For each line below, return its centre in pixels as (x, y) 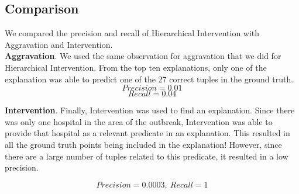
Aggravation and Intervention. (59, 44)
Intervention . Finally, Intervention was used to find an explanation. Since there (150, 110)
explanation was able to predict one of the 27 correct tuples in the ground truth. (149, 79)
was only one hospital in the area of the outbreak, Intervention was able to (139, 121)
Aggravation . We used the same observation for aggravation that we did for (143, 56)
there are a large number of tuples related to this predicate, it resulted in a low (147, 156)
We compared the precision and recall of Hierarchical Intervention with (132, 33)
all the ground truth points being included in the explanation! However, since (143, 144)
